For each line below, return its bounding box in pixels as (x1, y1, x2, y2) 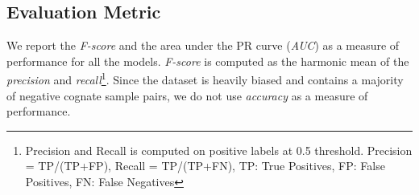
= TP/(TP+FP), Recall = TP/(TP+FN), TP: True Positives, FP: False (25, 157, 385, 174)
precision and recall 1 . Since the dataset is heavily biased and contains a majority (6, 69, 404, 88)
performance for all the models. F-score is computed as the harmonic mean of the (6, 52, 409, 69)
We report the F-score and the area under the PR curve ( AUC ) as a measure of (6, 37, 400, 54)
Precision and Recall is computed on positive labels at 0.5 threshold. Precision (25, 141, 413, 158)
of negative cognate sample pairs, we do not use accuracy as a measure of (6, 87, 368, 104)
